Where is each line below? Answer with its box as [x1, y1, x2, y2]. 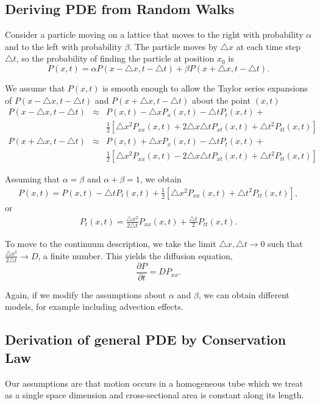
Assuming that [5, 173, 60, 185]
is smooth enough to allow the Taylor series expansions [102, 81, 308, 94]
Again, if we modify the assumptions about [5, 288, 166, 301]
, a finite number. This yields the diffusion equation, [38, 249, 233, 262]
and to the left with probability [5, 40, 122, 52]
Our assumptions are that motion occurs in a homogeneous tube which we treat [5, 376, 303, 389]
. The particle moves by [129, 40, 218, 52]
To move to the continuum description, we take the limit [5, 237, 216, 249]
